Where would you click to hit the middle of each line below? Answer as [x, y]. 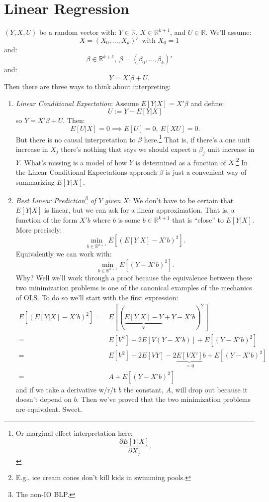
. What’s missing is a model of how [73, 162]
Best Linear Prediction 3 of [56, 199]
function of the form [46, 220]
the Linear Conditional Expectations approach [86, 172]
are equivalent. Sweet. [49, 409]
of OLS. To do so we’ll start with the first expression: [97, 297]
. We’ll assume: [228, 32]
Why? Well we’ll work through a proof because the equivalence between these [134, 278]
